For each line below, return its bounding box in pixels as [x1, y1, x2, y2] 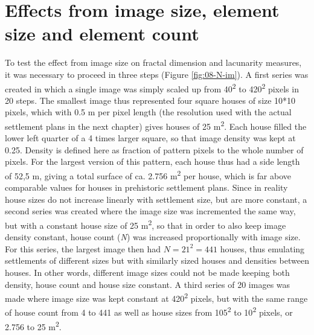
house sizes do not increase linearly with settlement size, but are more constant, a [5, 193, 307, 205]
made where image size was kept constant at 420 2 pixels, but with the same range [5, 290, 308, 304]
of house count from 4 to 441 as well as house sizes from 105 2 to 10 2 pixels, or [5, 304, 293, 319]
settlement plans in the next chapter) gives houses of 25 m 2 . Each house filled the [5, 118, 307, 132]
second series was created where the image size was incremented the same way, [5, 205, 296, 217]
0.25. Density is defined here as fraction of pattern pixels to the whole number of [5, 143, 304, 156]
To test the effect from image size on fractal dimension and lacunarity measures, [5, 56, 302, 69]
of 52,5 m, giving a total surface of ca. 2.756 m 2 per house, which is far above [5, 167, 292, 182]
